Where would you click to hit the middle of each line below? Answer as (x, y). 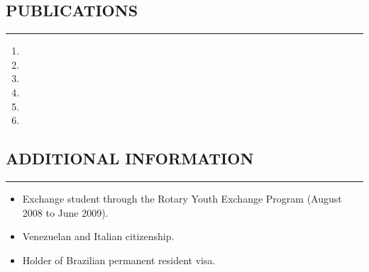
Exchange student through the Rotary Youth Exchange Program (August (182, 198)
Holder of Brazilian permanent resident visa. (119, 260)
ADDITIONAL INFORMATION (130, 158)
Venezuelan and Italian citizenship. (98, 236)
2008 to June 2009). (65, 212)
